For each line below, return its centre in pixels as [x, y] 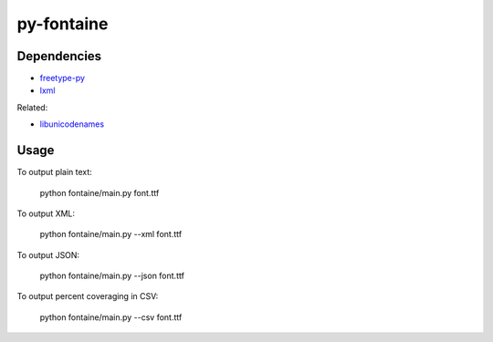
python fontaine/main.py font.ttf [100, 192]
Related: [32, 107]
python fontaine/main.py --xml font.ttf [111, 234]
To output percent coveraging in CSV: [88, 296]
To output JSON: [48, 254]
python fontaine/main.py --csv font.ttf [111, 317]
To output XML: [46, 213]
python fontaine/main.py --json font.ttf [112, 276]
